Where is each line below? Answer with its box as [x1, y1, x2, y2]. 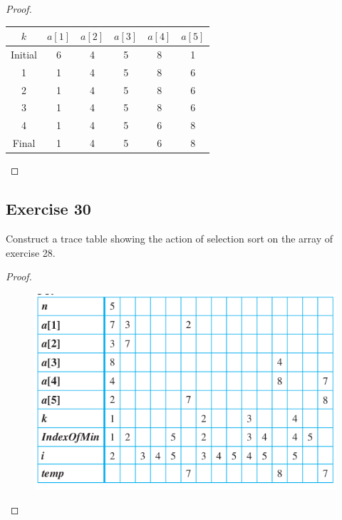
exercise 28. [6, 245, 56, 260]
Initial [11, 46, 37, 61]
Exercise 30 [6, 198, 91, 220]
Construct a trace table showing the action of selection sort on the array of [6, 231, 333, 246]
